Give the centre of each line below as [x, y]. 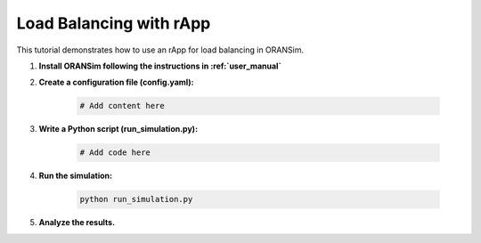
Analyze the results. [77, 223]
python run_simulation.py [136, 199]
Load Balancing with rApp [114, 23]
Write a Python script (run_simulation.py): [118, 129]
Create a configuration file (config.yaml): [117, 82]
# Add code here [115, 153]
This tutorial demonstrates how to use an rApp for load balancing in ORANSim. [160, 50]
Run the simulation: [76, 176]
